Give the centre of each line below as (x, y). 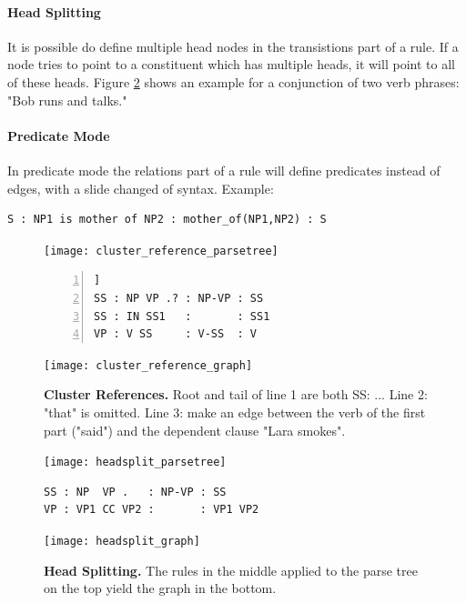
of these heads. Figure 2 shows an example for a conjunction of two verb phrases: (233, 81)
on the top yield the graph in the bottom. (160, 588)
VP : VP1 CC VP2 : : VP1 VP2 (152, 510)
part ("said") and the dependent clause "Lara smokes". (195, 430)
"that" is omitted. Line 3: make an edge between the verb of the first (235, 412)
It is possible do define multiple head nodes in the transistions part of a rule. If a (233, 46)
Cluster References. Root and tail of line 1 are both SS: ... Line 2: (236, 394)
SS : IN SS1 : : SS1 (182, 316)
